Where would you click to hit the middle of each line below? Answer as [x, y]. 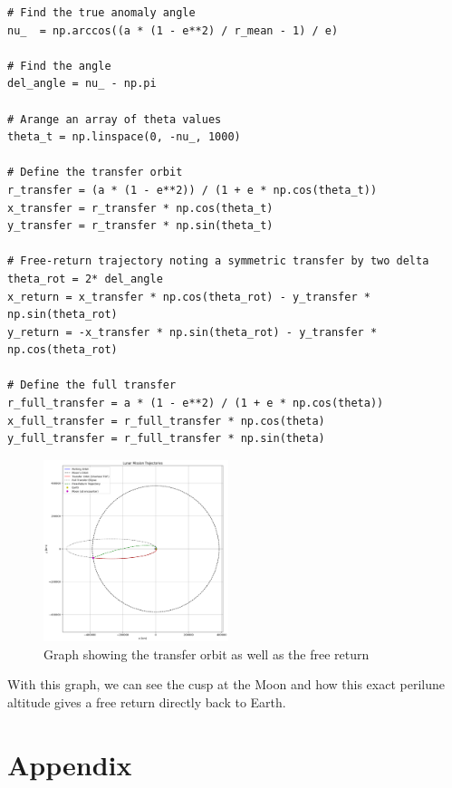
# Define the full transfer [92, 385]
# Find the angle [59, 66]
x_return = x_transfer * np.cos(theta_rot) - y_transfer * [189, 297]
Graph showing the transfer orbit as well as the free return [207, 653]
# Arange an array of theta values [115, 119]
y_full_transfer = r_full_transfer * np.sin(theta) [166, 439]
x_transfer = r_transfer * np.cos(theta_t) [140, 208]
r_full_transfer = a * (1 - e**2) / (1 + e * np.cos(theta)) [196, 404]
